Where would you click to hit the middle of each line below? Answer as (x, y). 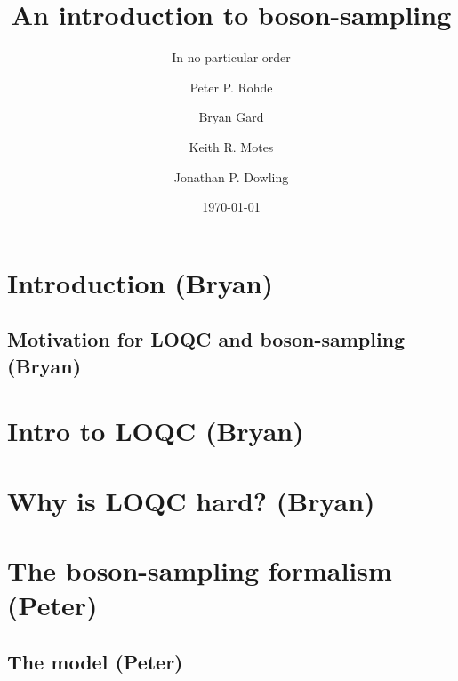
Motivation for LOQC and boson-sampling (206, 339)
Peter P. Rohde (231, 87)
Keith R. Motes (231, 146)
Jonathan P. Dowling (231, 176)
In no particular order (231, 57)
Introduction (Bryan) (141, 282)
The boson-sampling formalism (200, 569)
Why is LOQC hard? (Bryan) (191, 500)
